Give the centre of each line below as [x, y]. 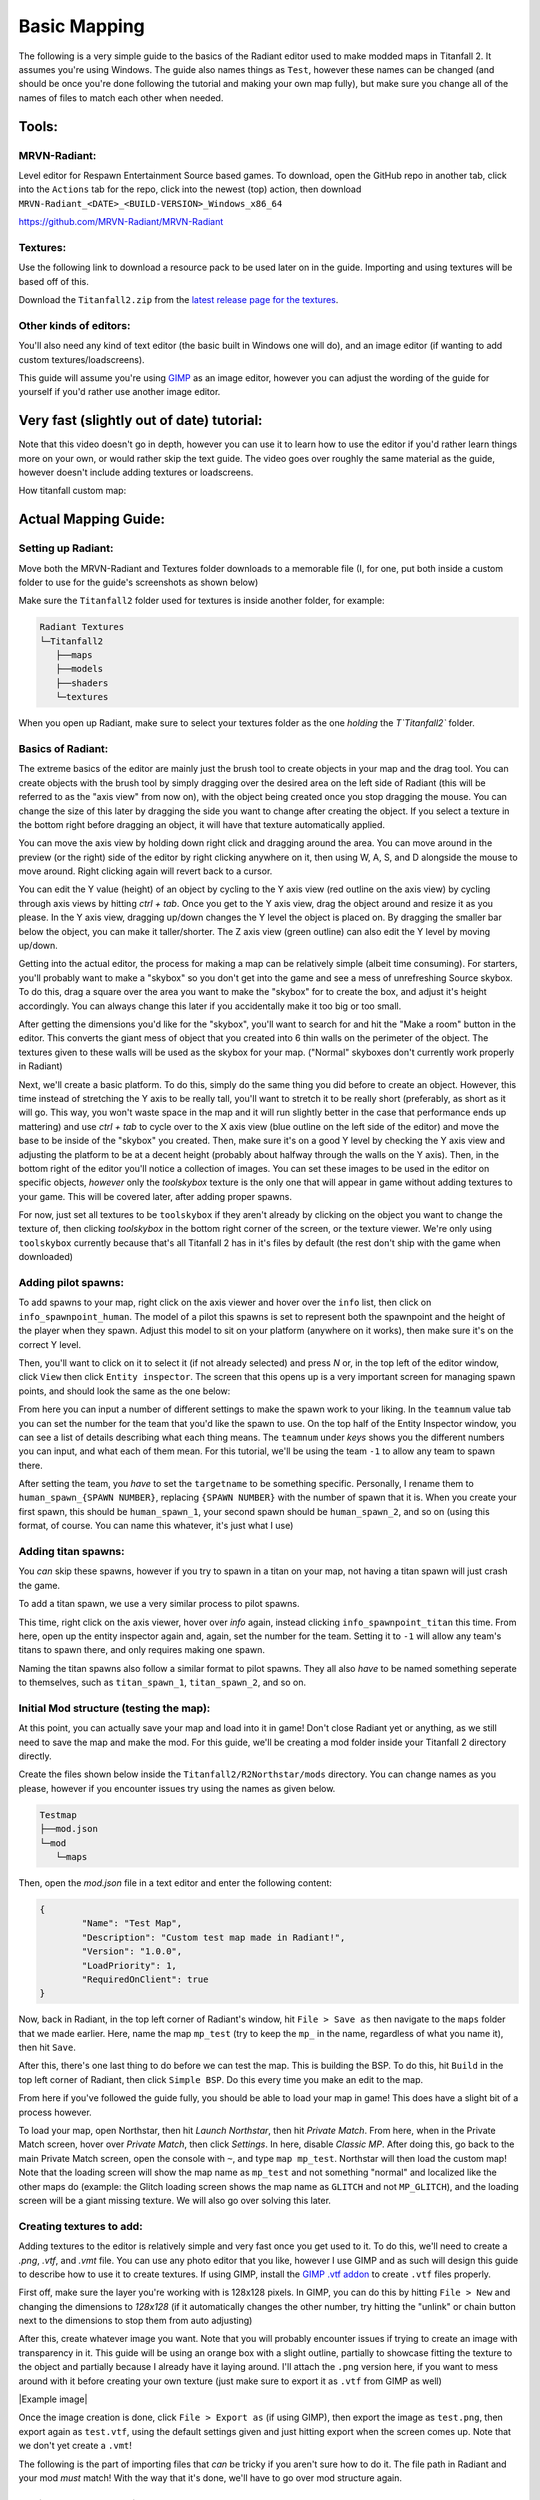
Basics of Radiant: [63, 748]
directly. [35, 1756]
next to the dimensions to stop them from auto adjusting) [135, 2321]
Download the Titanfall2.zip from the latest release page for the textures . [178, 299]
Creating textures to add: [81, 2226]
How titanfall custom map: [72, 491]
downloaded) [46, 1257]
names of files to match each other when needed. [121, 97]
